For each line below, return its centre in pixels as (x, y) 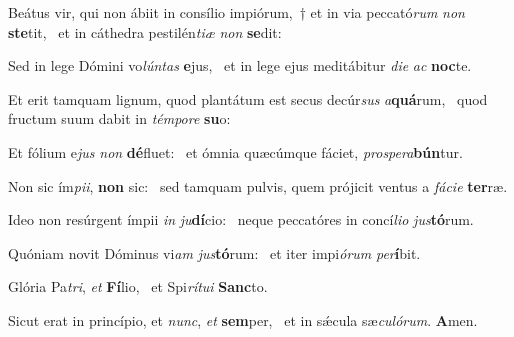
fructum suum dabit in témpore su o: (119, 118)
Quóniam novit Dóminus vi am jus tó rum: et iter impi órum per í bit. (214, 252)
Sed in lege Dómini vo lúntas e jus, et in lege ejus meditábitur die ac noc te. (240, 65)
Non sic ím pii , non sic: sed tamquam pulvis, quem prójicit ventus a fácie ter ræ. (258, 185)
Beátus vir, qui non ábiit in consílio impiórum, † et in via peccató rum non (236, 12)
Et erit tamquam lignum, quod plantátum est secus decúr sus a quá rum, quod (248, 98)
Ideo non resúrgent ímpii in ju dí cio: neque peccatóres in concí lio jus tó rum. (241, 219)
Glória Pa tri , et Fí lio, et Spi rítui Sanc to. (138, 286)
